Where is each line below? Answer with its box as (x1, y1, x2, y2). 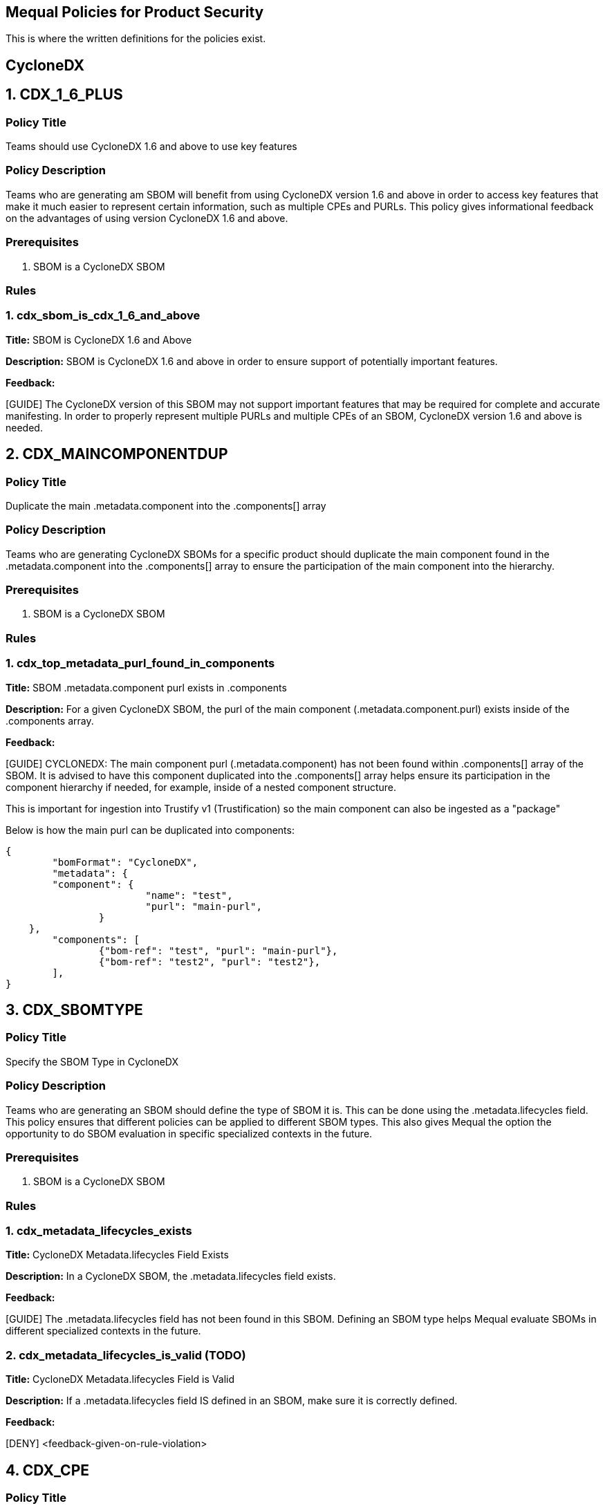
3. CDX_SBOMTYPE (6, 1000, 143, 1018)
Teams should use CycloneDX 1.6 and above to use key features (6, 140, 297, 153)
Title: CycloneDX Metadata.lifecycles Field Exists (6, 1249, 229, 1261)
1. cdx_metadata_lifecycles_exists (6, 1224, 192, 1238)
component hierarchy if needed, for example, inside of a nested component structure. (6, 781, 397, 793)
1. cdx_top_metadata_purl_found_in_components (6, 656, 275, 671)
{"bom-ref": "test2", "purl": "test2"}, (98, 956, 321, 967)
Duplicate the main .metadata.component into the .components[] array (6, 499, 326, 512)
